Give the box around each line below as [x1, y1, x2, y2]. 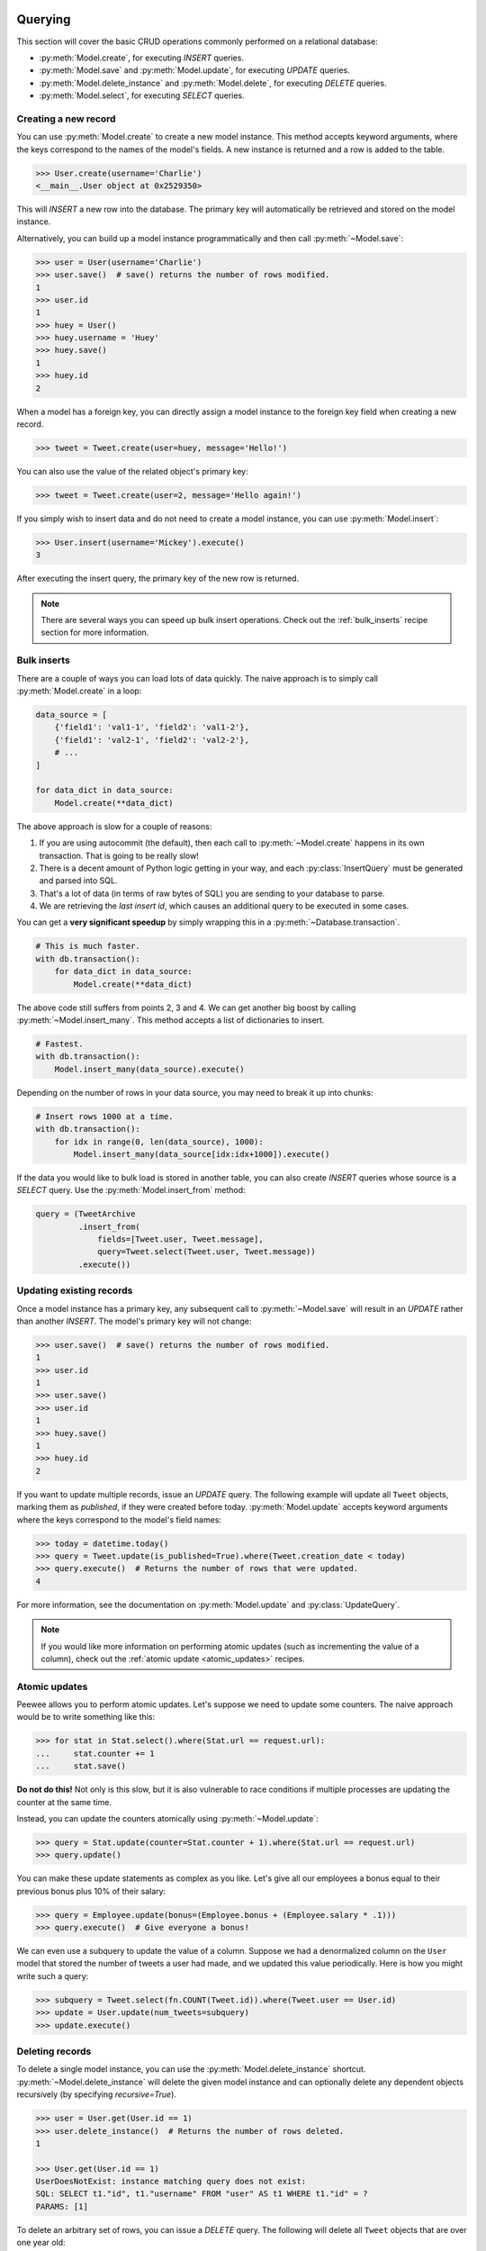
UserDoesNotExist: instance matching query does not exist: [35, 2176, 307, 2187]
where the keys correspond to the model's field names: [16, 1514, 222, 1525]
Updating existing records [16, 1284, 133, 1297]
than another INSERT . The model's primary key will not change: [16, 1315, 252, 1326]
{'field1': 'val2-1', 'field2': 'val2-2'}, [54, 735, 249, 745]
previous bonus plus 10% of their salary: [16, 1885, 166, 1896]
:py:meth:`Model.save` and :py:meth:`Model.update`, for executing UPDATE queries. [39, 65, 350, 76]
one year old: [16, 2237, 67, 2248]
